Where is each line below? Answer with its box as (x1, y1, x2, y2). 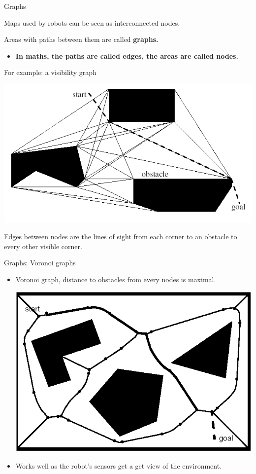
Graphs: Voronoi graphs (4, 257, 76, 268)
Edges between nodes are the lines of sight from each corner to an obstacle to (4, 231, 237, 242)
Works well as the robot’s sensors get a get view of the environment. (15, 460, 222, 471)
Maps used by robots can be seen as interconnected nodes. (4, 17, 180, 28)
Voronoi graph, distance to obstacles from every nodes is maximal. (15, 274, 216, 284)
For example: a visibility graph (4, 67, 96, 77)
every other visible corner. (4, 241, 82, 251)
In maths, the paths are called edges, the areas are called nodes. (15, 50, 238, 61)
